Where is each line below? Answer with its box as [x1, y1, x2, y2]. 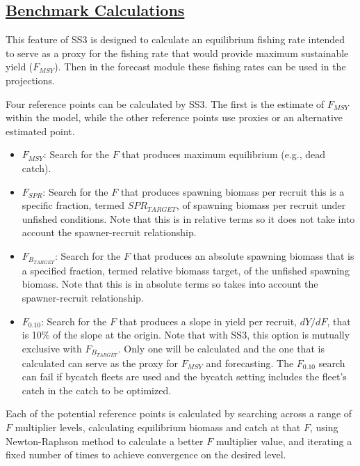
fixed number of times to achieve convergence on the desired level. [6, 447, 286, 462]
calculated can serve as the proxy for [22, 355, 179, 370]
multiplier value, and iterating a [215, 433, 352, 448]
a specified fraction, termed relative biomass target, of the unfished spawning [22, 263, 350, 277]
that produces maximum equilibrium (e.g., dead [122, 147, 325, 162]
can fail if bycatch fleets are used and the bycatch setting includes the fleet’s [22, 369, 347, 384]
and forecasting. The [206, 355, 294, 370]
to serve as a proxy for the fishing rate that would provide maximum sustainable [6, 45, 349, 60]
